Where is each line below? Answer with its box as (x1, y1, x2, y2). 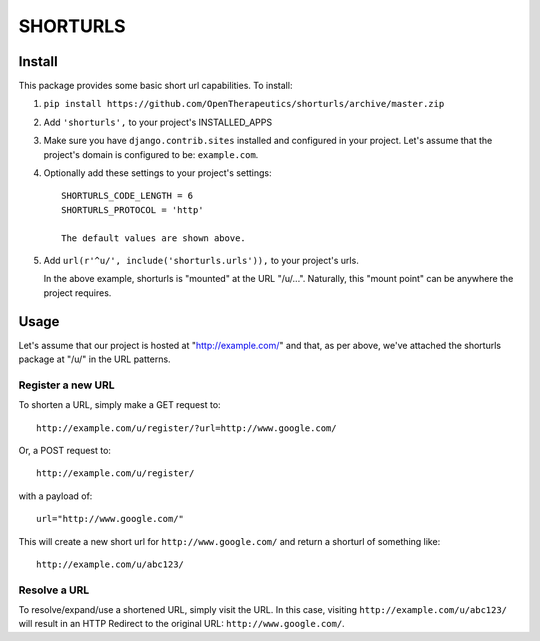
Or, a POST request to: (18, 444, 112, 456)
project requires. (43, 286, 112, 299)
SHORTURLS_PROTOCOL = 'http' (61, 204, 204, 215)
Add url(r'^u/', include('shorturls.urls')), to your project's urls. (43, 254, 359, 266)
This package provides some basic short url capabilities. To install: (18, 80, 293, 92)
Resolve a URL (18, 583, 90, 597)
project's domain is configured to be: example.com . (43, 148, 259, 160)
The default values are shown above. (61, 232, 247, 244)
